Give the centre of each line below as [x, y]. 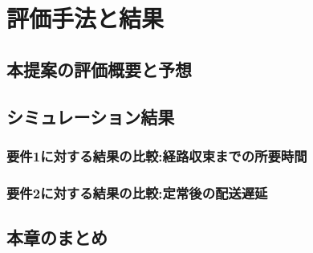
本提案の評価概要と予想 [99, 69]
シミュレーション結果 [91, 116]
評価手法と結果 [85, 18]
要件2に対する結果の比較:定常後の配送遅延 [137, 192]
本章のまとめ [57, 237]
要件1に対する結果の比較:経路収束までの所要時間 [157, 155]
